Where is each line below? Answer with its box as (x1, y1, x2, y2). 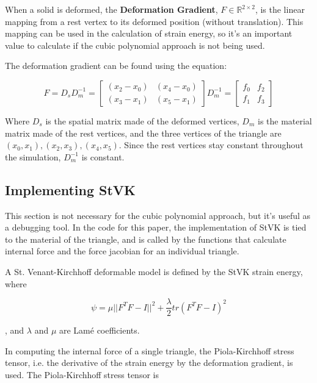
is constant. (81, 150, 125, 163)
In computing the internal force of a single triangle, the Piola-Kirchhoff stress (5, 344, 294, 357)
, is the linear (255, 3, 305, 15)
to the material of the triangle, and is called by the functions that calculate (5, 232, 286, 245)
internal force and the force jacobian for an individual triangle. (5, 245, 239, 257)
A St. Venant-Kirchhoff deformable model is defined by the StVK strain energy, (5, 265, 303, 277)
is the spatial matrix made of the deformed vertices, (45, 114, 239, 127)
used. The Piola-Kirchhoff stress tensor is (5, 368, 159, 381)
